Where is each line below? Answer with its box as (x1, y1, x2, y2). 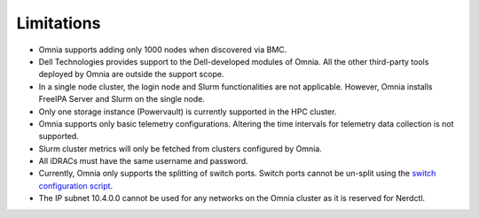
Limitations (16, 13, 101, 33)
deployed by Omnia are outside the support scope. (38, 69, 224, 80)
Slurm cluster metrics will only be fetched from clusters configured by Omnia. (38, 143, 323, 154)
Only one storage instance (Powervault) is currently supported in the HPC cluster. (38, 106, 337, 117)
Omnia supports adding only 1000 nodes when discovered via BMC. (38, 44, 287, 55)
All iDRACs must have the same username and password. (38, 156, 248, 167)
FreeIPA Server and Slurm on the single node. (38, 94, 206, 105)
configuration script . (38, 180, 114, 191)
